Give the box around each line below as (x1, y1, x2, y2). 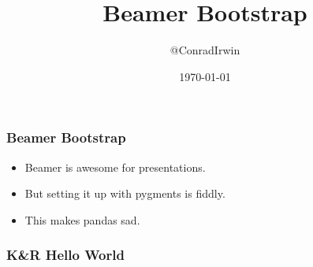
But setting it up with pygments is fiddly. (24, 185, 225, 202)
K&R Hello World (6, 245, 125, 265)
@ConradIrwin (170, 42, 240, 58)
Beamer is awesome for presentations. (24, 158, 206, 175)
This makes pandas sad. (24, 211, 140, 228)
